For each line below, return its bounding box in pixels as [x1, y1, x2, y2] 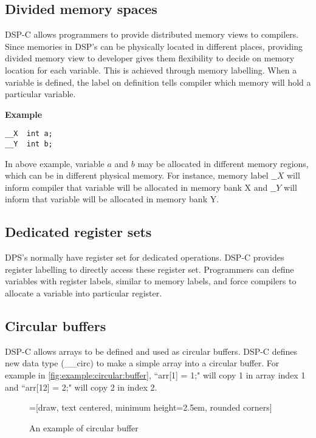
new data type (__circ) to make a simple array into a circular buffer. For [5, 357, 280, 369]
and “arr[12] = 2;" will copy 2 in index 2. [5, 380, 157, 393]
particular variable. [5, 87, 76, 100]
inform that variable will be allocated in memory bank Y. [5, 193, 219, 205]
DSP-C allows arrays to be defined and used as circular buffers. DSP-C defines [5, 344, 297, 357]
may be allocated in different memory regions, [137, 157, 309, 169]
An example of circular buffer [29, 421, 139, 434]
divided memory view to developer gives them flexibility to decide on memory [5, 52, 295, 64]
